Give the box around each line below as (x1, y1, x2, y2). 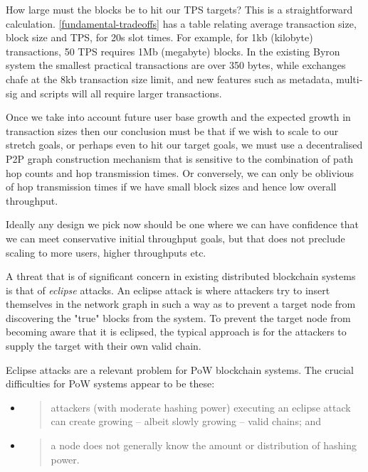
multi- (336, 71, 363, 86)
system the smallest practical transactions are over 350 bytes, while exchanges (6, 58, 346, 73)
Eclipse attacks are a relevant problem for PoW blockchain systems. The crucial (6, 362, 354, 377)
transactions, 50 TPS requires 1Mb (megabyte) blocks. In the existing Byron (6, 43, 340, 58)
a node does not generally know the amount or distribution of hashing (51, 438, 357, 453)
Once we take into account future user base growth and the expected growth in (6, 109, 351, 124)
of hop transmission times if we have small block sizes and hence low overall (6, 179, 337, 194)
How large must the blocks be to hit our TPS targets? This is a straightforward (6, 2, 353, 16)
